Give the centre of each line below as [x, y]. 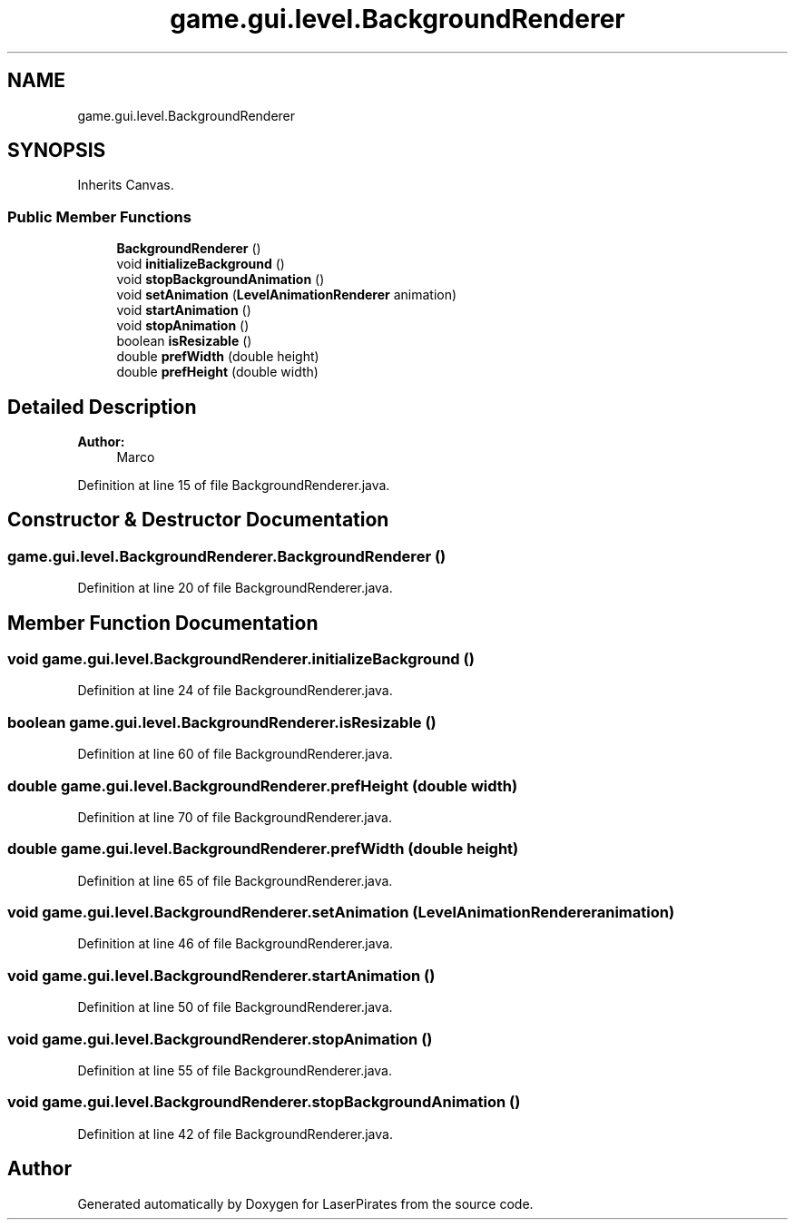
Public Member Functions [99, 216]
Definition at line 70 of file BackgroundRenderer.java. [235, 817]
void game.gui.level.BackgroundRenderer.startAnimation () [221, 975]
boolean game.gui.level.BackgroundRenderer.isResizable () [222, 722]
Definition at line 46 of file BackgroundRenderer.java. [236, 944]
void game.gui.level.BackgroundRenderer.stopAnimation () [220, 1039]
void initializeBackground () [201, 264]
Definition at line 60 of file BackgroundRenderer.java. [235, 754]
